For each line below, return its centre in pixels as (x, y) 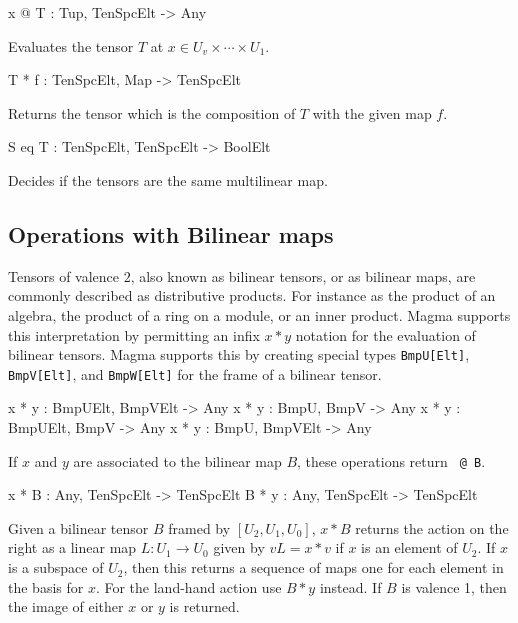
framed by (199, 527)
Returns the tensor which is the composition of (152, 112)
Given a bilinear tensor (78, 527)
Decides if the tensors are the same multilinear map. (168, 179)
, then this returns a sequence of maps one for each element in (313, 567)
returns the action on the (432, 527)
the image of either (66, 606)
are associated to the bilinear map (177, 460)
